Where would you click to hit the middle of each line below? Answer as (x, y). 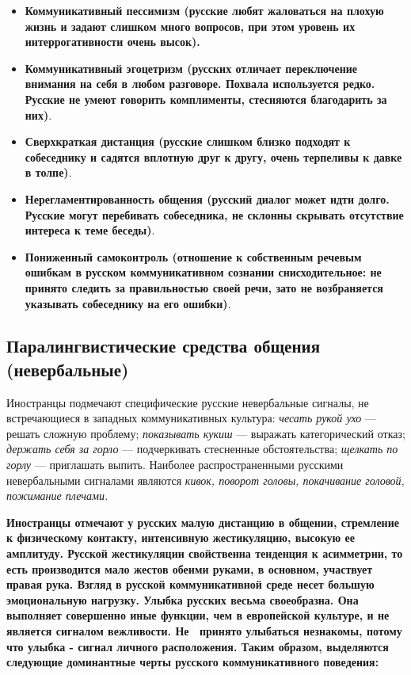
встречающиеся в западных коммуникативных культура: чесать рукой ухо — (191, 418)
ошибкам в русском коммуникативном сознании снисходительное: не (203, 272)
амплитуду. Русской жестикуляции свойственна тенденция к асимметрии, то (205, 553)
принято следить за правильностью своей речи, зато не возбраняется (204, 287)
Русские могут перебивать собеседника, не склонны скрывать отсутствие (214, 214)
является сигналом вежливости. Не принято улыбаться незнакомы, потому (204, 631)
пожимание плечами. (57, 496)
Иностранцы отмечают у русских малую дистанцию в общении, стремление (203, 522)
